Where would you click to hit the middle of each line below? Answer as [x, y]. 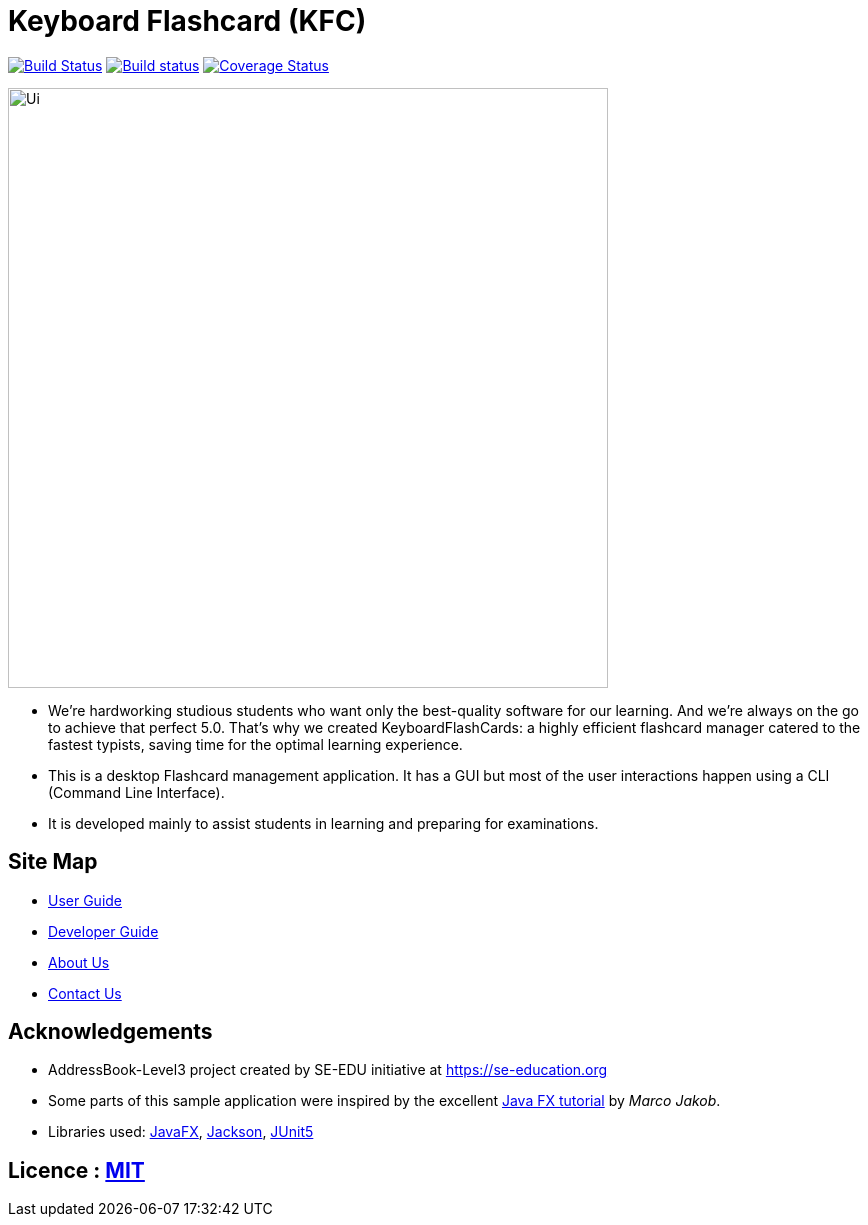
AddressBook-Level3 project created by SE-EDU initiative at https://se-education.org [328, 1070]
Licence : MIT [76, 1170]
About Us [79, 962]
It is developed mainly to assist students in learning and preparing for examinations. [323, 823]
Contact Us [85, 993]
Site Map [53, 862]
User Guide [85, 900]
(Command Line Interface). [136, 792]
